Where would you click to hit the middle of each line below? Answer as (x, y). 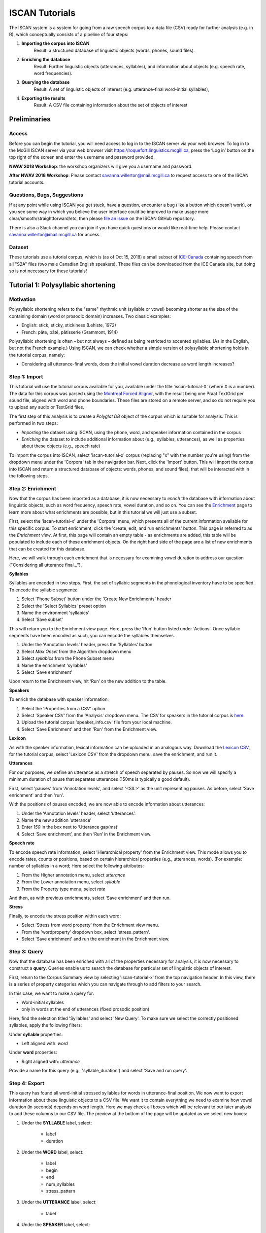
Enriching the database (46, 60)
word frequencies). (53, 73)
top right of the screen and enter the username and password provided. (82, 157)
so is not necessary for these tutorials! (48, 271)
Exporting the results (44, 98)
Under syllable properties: (36, 1034)
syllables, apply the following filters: (46, 1025)
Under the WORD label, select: (52, 1152)
